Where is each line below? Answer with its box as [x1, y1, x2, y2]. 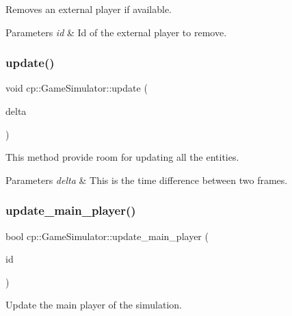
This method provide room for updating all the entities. [5, 150, 239, 164]
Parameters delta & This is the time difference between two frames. [5, 172, 288, 187]
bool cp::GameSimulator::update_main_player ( [5, 228, 209, 243]
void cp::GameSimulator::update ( [5, 81, 148, 95]
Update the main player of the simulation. [5, 298, 182, 312]
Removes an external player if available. [5, 2, 172, 16]
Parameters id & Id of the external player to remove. [5, 25, 227, 39]
